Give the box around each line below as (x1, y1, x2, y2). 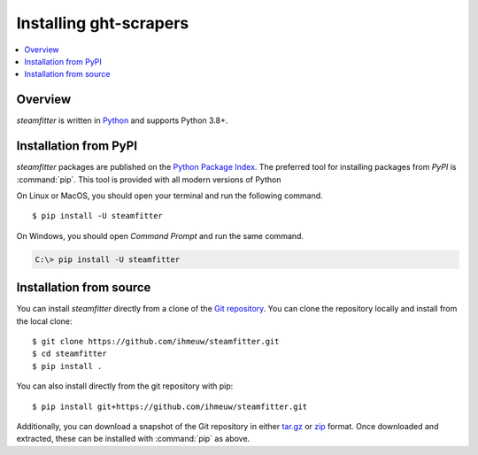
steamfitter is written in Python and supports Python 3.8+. (16, 115, 228, 126)
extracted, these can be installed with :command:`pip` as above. (16, 434, 251, 444)
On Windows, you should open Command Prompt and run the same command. (16, 230, 305, 241)
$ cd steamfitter (32, 349, 107, 359)
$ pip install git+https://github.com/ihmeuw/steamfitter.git (32, 401, 308, 412)
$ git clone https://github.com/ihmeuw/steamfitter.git (32, 336, 280, 346)
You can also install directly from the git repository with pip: (16, 381, 234, 391)
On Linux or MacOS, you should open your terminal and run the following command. (16, 190, 323, 201)
